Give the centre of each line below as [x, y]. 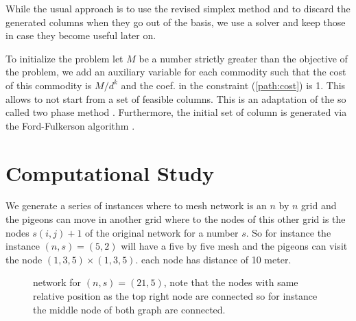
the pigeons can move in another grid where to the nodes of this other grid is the [176, 219]
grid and [319, 205]
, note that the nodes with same [231, 282]
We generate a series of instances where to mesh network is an [136, 205]
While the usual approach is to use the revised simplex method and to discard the [178, 8]
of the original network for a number [162, 232]
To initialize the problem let [64, 58]
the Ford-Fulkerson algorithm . [70, 125]
